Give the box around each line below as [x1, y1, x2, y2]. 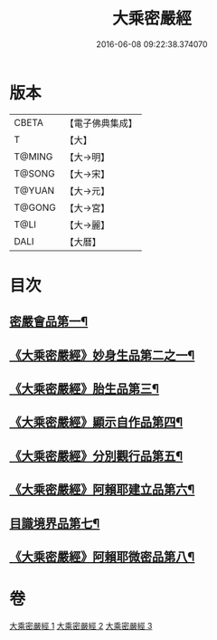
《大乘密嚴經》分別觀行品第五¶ [9, 448, 184, 463]
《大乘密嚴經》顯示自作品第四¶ [9, 415, 184, 430]
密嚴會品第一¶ [9, 314, 89, 330]
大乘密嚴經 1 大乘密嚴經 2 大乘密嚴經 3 [9, 620, 153, 631]
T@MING [14, 150, 53, 163]
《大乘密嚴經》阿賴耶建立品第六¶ [9, 482, 195, 498]
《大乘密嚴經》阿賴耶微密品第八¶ [9, 549, 195, 564]
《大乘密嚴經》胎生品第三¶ [9, 381, 160, 396]
